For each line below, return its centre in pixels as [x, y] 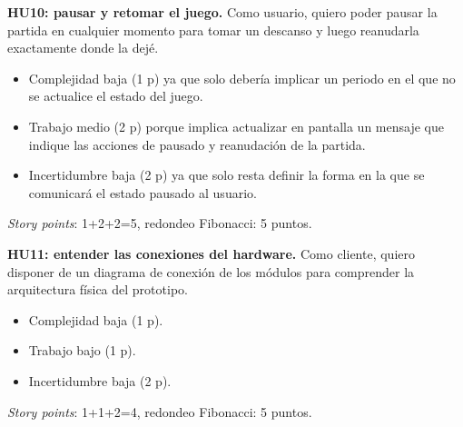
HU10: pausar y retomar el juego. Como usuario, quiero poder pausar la [222, 12]
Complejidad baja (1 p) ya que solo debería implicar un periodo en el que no [242, 78]
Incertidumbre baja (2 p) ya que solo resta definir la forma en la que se [227, 175]
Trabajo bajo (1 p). [82, 350]
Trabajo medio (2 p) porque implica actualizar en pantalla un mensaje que [236, 126]
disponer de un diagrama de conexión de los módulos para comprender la [211, 271]
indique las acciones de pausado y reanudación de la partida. [197, 144]
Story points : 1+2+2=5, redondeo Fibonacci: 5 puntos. [160, 223]
